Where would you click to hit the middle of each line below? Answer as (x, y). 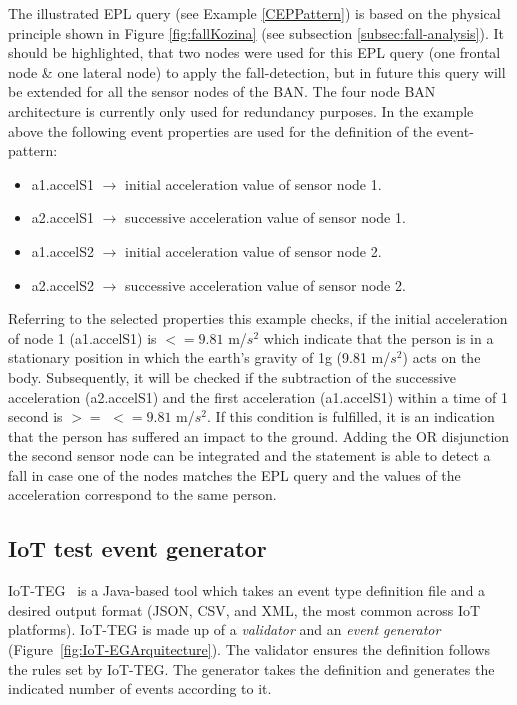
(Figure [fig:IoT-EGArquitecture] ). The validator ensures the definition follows (249, 649)
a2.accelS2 (63, 284)
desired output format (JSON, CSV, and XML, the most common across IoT (244, 609)
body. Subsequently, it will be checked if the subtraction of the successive (232, 376)
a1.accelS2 (63, 250)
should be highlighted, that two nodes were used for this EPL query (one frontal (254, 52)
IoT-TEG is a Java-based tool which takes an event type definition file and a (247, 590)
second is (35, 416)
